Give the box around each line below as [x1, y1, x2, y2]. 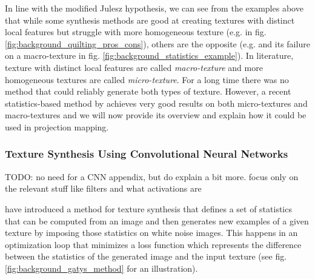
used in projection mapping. [5, 120, 109, 133]
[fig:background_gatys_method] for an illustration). [5, 261, 198, 274]
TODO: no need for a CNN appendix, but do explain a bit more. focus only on [5, 170, 299, 183]
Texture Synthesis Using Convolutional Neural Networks [5, 146, 288, 161]
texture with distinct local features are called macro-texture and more [5, 61, 263, 73]
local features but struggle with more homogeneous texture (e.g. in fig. [5, 25, 267, 38]
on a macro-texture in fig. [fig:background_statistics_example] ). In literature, [5, 49, 294, 62]
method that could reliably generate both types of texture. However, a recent [5, 85, 291, 98]
